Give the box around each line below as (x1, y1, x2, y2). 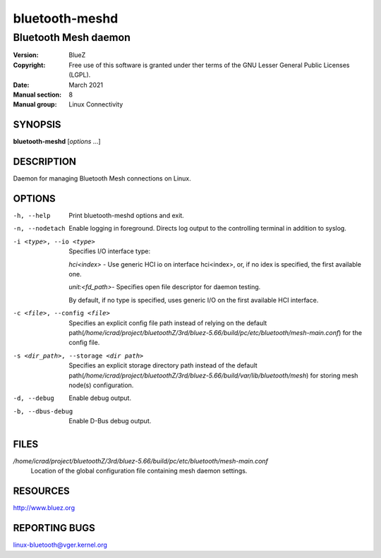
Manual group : (13, 100, 57, 109)
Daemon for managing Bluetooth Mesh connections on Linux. (13, 174, 192, 183)
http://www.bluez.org (13, 504, 75, 512)
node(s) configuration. (68, 381, 134, 389)
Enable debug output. (68, 394, 132, 402)
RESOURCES (13, 485, 70, 497)
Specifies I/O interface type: (68, 247, 151, 255)
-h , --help (13, 212, 51, 220)
